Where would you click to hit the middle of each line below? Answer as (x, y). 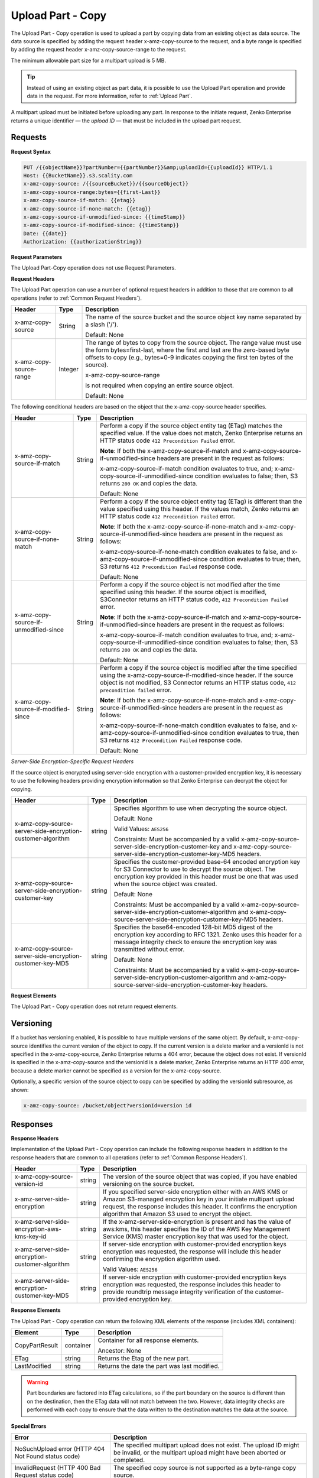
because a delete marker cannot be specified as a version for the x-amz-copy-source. (116, 1071)
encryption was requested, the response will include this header (192, 1252)
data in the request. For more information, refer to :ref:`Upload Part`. (110, 96)
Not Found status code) (47, 1456)
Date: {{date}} (45, 233)
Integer (69, 369)
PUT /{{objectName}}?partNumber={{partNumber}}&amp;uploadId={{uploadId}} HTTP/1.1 (148, 167)
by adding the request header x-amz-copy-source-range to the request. (99, 50)
